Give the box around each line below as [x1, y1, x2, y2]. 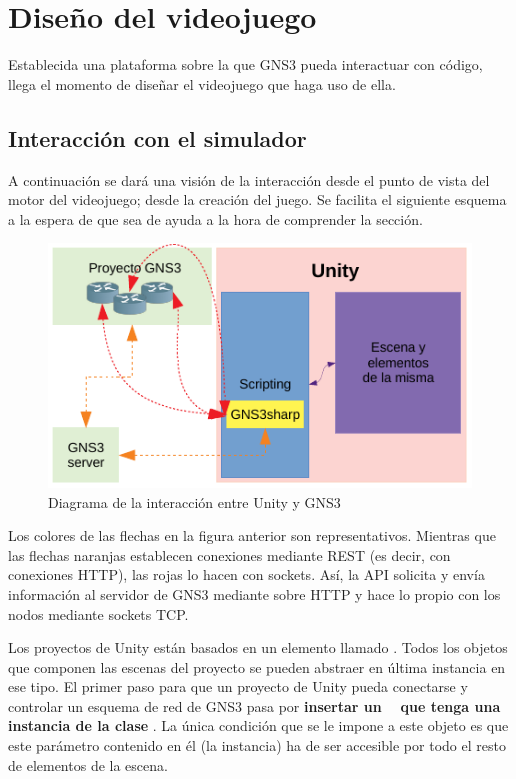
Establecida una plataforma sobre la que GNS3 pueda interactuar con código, [8, 54, 483, 75]
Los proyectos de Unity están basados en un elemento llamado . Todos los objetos [8, 637, 508, 658]
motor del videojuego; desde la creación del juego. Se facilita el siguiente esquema [8, 189, 507, 210]
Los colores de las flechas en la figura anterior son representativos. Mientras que [8, 525, 496, 546]
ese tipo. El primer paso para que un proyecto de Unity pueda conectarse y [8, 676, 468, 697]
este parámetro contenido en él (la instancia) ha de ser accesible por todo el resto [8, 735, 506, 756]
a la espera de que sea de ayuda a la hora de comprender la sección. [8, 208, 423, 229]
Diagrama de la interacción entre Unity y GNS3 [48, 491, 341, 512]
